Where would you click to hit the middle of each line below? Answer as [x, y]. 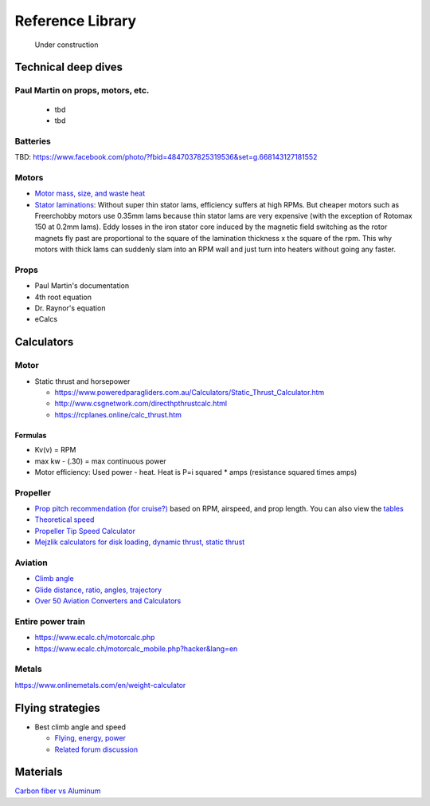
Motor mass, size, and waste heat [90, 194]
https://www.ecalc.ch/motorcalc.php [95, 638]
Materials [39, 772]
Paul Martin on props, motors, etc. [82, 90]
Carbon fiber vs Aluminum [58, 791]
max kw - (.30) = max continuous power [100, 461]
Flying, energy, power [90, 738]
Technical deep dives [69, 67]
